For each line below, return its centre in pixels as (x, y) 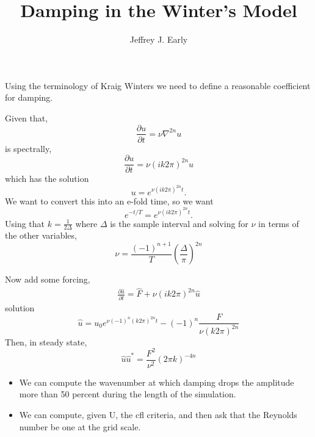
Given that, (27, 117)
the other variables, (41, 235)
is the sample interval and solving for (179, 223)
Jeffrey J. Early (159, 39)
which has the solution (47, 179)
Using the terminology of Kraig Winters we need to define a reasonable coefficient (158, 85)
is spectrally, (28, 148)
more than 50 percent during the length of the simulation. (128, 394)
